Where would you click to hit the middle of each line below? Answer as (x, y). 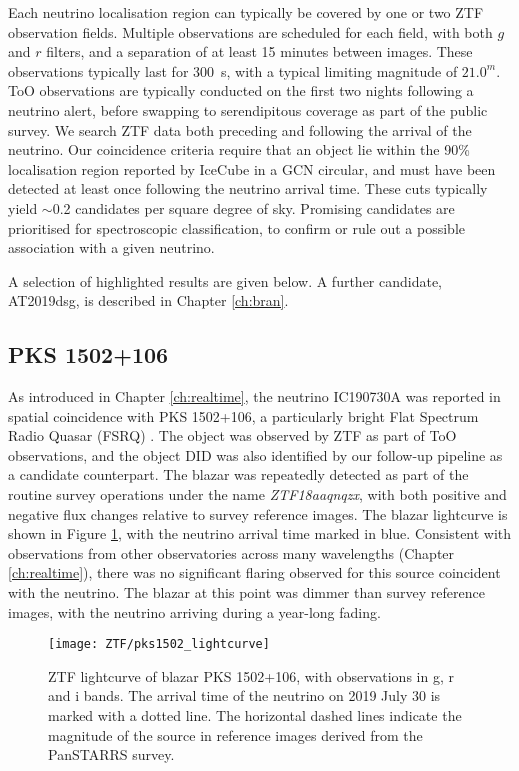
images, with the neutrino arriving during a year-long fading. (194, 611)
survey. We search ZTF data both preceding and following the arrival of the (240, 129)
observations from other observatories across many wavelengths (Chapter (231, 552)
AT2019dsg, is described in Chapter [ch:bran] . (148, 300)
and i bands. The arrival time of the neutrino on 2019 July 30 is (244, 695)
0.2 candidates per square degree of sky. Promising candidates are (253, 207)
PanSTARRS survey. (111, 754)
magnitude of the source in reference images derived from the (235, 734)
